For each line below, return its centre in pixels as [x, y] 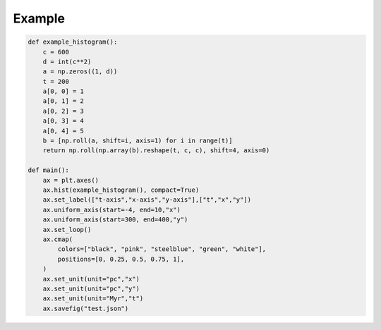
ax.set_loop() [67, 230]
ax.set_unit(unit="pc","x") [91, 279]
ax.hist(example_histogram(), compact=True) [121, 190]
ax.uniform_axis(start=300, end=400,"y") [115, 220]
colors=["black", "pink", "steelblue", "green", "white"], [162, 249]
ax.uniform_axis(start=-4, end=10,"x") [112, 209]
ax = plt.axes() [71, 180]
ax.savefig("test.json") [86, 308]
